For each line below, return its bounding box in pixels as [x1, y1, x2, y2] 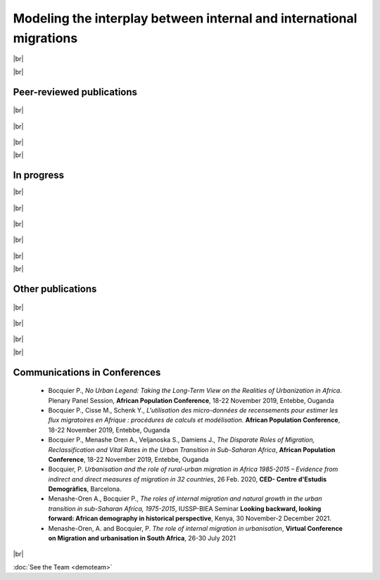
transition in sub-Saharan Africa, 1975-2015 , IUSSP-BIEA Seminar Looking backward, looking [48, 504, 322, 513]
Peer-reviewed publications [13, 86, 137, 98]
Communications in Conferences [13, 366, 161, 378]
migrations [13, 30, 78, 46]
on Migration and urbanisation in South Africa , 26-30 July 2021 [48, 534, 236, 543]
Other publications [13, 283, 97, 295]
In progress [13, 169, 65, 181]
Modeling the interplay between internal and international [13, 11, 357, 26]
